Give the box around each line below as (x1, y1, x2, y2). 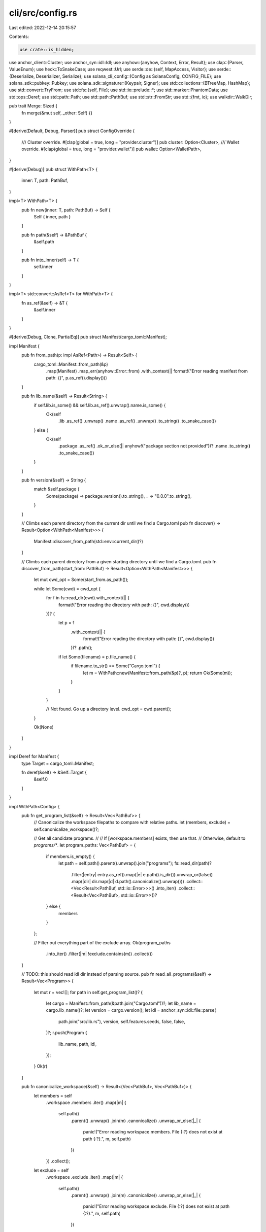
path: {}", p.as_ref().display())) (46, 375, 107, 381)
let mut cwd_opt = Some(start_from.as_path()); (33, 577, 129, 582)
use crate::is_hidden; (19, 47, 74, 52)
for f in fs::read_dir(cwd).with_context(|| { (46, 595, 130, 601)
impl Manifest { (9, 343, 40, 349)
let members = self (33, 1093, 72, 1098)
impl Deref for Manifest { (9, 753, 59, 759)
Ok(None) (33, 724, 54, 730)
